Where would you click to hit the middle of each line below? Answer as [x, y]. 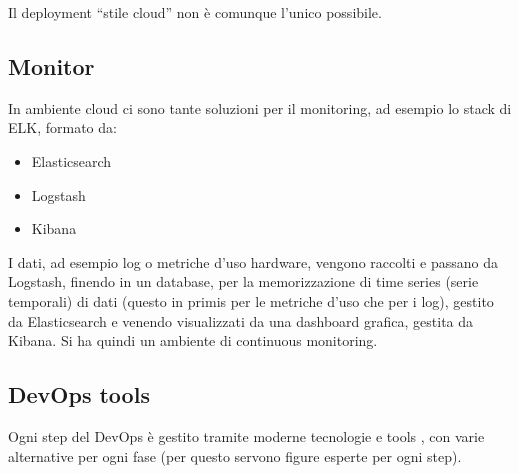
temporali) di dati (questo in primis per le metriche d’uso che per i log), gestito [251, 300]
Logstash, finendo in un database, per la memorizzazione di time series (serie [243, 281]
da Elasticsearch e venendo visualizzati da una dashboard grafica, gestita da [241, 320]
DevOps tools [79, 394]
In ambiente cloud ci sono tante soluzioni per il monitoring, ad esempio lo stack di [260, 107]
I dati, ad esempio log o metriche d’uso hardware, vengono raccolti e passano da [253, 261]
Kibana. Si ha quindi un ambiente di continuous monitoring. [193, 340]
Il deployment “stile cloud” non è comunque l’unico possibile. [195, 12]
